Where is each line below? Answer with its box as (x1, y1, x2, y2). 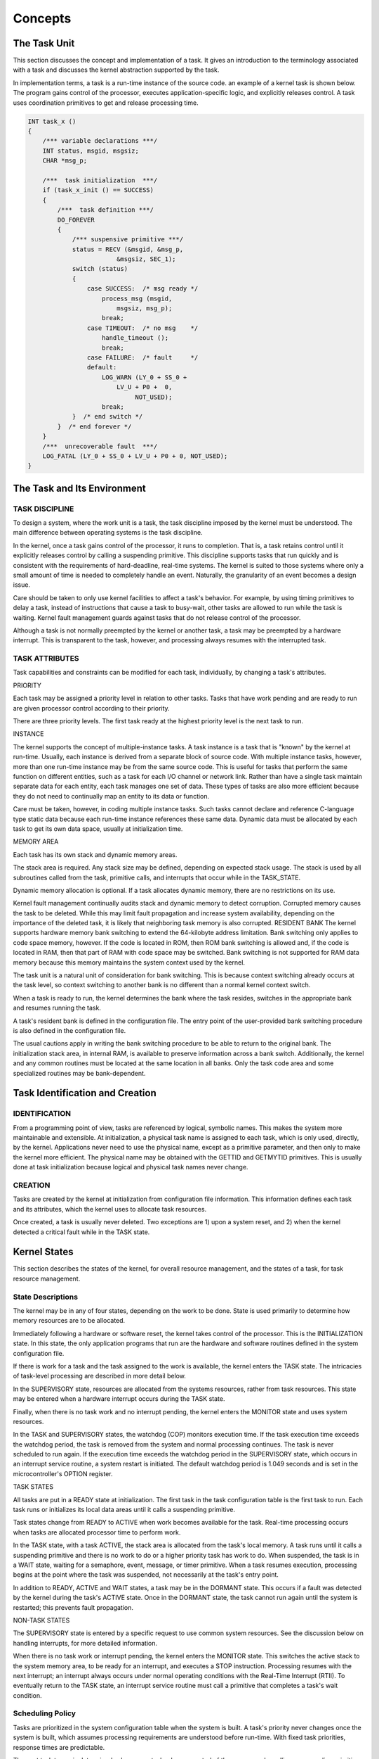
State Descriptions (13, 1292, 79, 1302)
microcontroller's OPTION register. (13, 1469, 113, 1478)
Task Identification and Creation (13, 1087, 157, 1099)
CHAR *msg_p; (42, 157, 88, 165)
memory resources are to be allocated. (13, 1316, 126, 1325)
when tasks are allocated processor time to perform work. (13, 1528, 181, 1537)
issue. (13, 580, 31, 589)
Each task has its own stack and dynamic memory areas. (13, 850, 178, 858)
